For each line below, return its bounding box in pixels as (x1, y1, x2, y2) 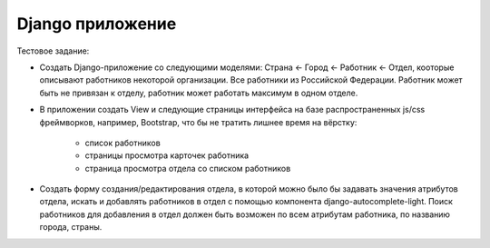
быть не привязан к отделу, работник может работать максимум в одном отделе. (39, 87, 358, 98)
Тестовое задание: (16, 45, 90, 56)
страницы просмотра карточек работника (84, 150, 250, 161)
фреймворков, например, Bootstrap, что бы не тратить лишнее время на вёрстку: (39, 116, 358, 127)
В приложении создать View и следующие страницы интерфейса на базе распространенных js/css (39, 104, 426, 115)
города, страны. (39, 222, 103, 233)
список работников (84, 137, 161, 148)
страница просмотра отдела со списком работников (84, 163, 291, 174)
